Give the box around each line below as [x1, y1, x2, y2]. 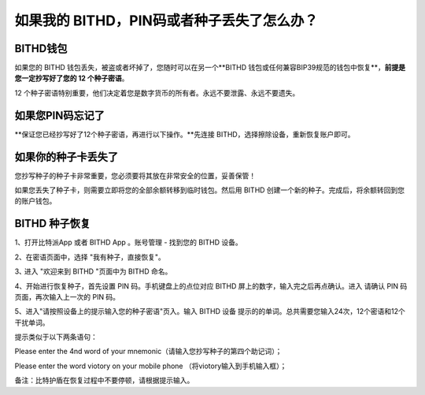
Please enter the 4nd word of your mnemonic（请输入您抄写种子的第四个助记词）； [14, 347, 283, 356]
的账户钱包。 [14, 196, 57, 206]
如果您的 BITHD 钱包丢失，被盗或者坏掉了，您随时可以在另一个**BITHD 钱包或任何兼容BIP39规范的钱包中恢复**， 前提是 [14, 63, 405, 73]
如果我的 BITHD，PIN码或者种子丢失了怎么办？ [14, 12, 319, 29]
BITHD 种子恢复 [14, 217, 91, 230]
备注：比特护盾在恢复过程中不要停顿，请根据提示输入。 [14, 375, 194, 386]
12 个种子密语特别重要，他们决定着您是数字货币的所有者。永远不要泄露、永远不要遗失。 [14, 88, 300, 98]
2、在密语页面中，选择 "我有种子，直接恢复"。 [14, 252, 165, 262]
